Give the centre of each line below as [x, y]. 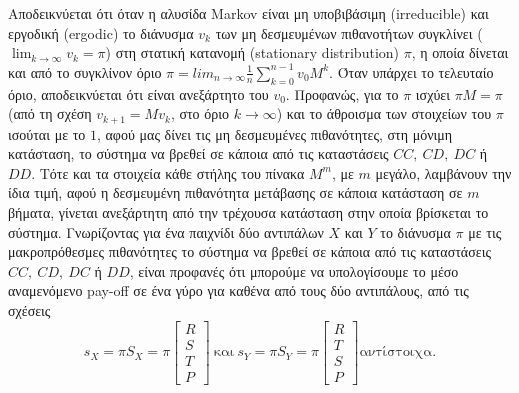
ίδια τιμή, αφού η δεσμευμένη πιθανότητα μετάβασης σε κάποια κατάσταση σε [235, 192]
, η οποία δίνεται [460, 52]
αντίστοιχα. [398, 352]
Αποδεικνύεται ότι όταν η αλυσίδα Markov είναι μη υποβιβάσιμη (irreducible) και [248, 13]
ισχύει [432, 93]
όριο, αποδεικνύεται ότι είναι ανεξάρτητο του [138, 93]
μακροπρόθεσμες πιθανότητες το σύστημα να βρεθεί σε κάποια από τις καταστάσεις [249, 251]
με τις [485, 231]
